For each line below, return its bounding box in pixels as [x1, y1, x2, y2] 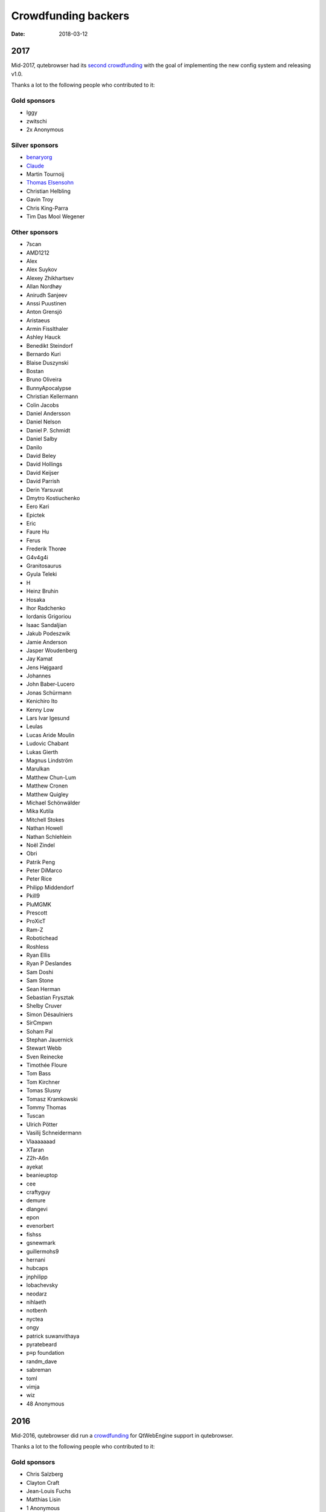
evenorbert [26, 1222, 54, 1230]
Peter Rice [26, 875, 53, 882]
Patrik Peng [26, 858, 56, 865]
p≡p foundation [26, 1349, 65, 1357]
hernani [26, 1256, 45, 1263]
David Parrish [26, 478, 60, 485]
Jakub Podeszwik [26, 630, 71, 637]
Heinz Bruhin [26, 587, 59, 595]
